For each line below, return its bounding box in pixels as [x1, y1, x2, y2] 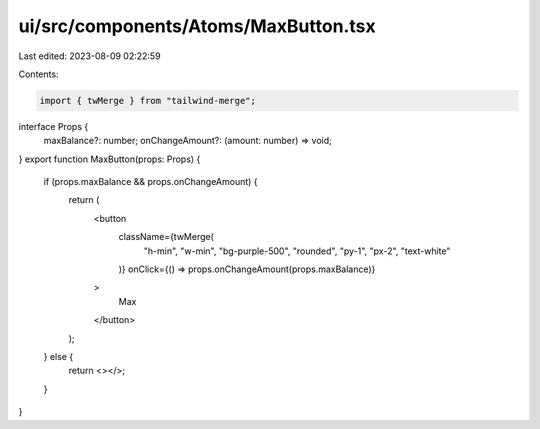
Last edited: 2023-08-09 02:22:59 [18, 50, 161, 62]
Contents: [18, 68, 59, 80]
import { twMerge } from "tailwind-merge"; [39, 95, 257, 106]
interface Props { [18, 120, 89, 132]
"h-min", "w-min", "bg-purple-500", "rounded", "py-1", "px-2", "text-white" [143, 245, 451, 257]
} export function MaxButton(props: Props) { [18, 153, 201, 165]
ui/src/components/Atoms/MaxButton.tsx [18, 15, 376, 37]
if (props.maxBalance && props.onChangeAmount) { [43, 176, 259, 188]
